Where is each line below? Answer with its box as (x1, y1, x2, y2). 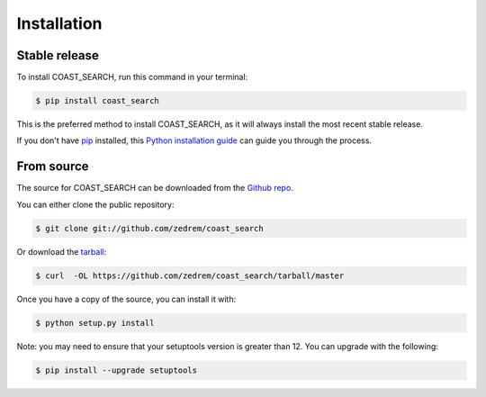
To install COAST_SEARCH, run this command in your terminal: (16, 72, 248, 83)
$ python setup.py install (35, 318, 155, 328)
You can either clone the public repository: (16, 199, 175, 210)
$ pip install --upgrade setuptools (35, 365, 198, 375)
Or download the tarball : (16, 246, 107, 257)
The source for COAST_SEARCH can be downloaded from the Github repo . (16, 183, 294, 194)
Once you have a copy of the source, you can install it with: (16, 293, 237, 304)
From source (16, 158, 89, 175)
